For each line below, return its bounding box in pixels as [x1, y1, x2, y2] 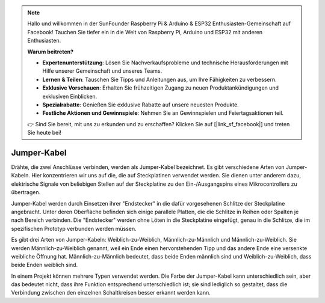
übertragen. [11, 189, 41, 196]
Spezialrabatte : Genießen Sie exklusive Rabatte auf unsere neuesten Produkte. [42, 101, 239, 108]
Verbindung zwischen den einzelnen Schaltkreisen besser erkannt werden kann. [11, 289, 211, 296]
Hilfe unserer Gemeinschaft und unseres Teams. [42, 67, 162, 75]
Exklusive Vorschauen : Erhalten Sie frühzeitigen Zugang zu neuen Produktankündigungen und [42, 84, 279, 91]
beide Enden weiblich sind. [11, 262, 78, 269]
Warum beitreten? [27, 48, 74, 55]
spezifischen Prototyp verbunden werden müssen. [11, 225, 137, 232]
